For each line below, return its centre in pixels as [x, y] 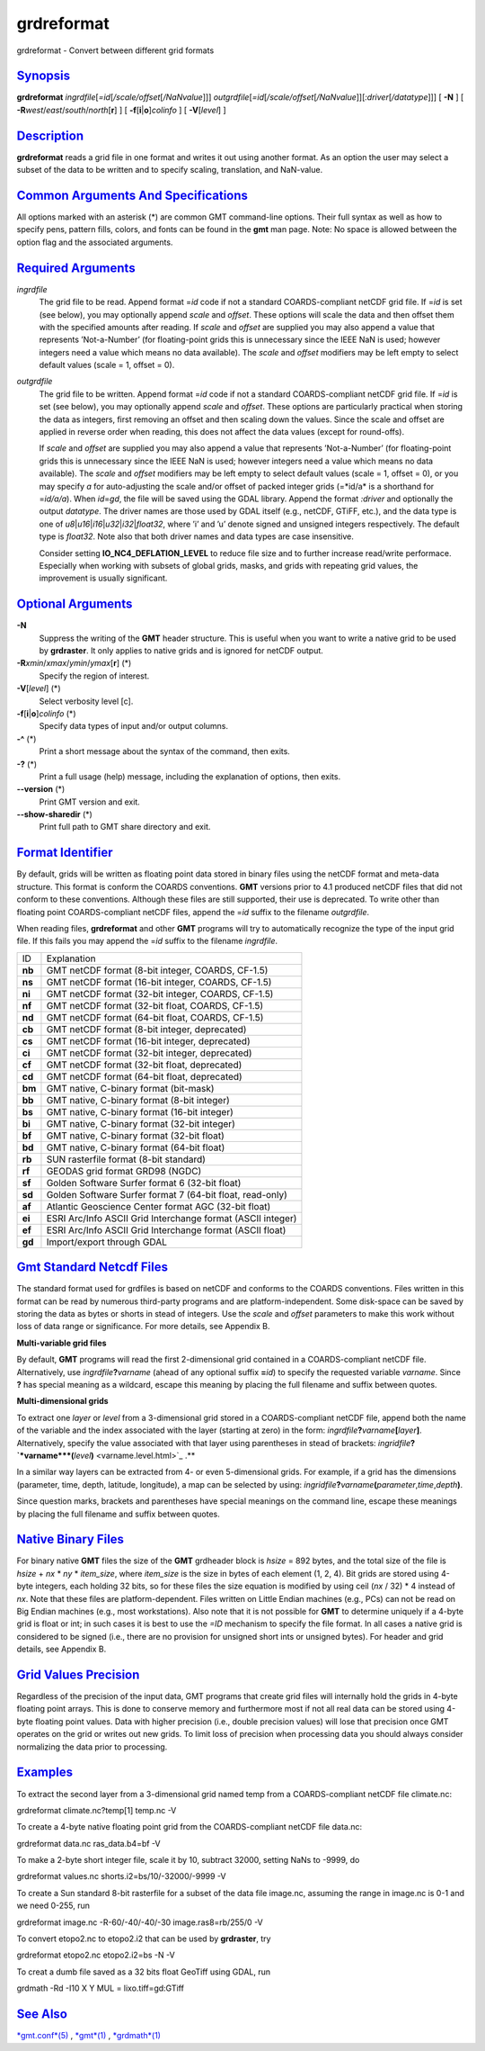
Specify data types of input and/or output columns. [134, 726]
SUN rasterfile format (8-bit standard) [126, 1159]
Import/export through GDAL [107, 1242]
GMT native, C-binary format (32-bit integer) [141, 1123]
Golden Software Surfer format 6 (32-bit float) [144, 1183]
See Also [42, 2015]
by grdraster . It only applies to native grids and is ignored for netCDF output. [181, 651]
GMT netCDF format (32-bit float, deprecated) [144, 1065]
